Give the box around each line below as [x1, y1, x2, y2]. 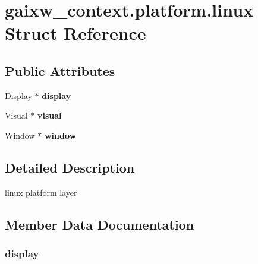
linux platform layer [5, 186, 77, 198]
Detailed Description [5, 158, 135, 176]
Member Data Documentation [5, 215, 194, 233]
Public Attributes [5, 61, 115, 79]
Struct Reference [5, 21, 146, 45]
